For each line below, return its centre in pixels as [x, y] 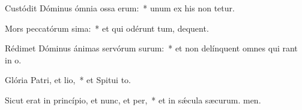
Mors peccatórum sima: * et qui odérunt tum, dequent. [107, 28]
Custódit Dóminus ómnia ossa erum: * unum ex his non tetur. [120, 8]
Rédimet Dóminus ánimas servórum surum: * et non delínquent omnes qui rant [151, 48]
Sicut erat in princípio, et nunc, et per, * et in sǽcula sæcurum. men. [133, 100]
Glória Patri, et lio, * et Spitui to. [68, 80]
